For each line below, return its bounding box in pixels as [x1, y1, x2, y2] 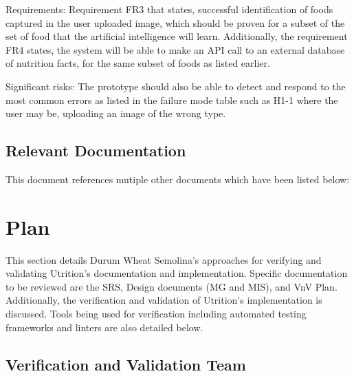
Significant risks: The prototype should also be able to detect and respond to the [5, 79, 346, 93]
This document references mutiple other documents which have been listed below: [5, 171, 350, 186]
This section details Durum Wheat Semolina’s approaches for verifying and [5, 252, 322, 267]
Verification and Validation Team [5, 353, 246, 375]
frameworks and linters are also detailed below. [5, 320, 203, 334]
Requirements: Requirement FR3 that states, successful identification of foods [5, 2, 333, 16]
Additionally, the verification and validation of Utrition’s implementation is [5, 293, 322, 307]
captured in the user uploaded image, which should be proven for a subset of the [5, 15, 345, 30]
